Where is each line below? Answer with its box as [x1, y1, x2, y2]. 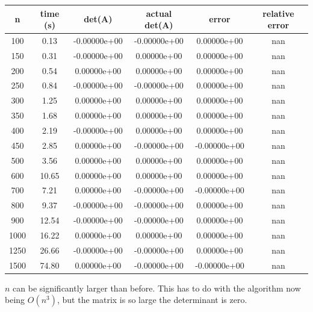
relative [262, 7, 294, 19]
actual [146, 7, 172, 19]
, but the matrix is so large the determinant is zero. [57, 293, 247, 306]
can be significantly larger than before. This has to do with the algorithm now [13, 281, 301, 294]
